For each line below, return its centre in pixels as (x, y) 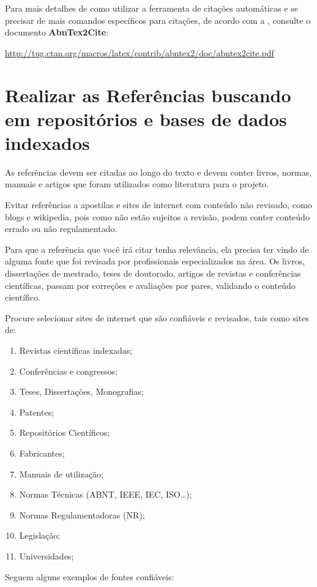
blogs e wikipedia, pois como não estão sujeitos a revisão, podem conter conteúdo (157, 216)
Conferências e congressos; (68, 371)
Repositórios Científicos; (65, 432)
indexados (47, 142)
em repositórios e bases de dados (146, 118)
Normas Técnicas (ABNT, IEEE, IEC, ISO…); (106, 494)
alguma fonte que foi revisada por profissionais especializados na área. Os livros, (155, 261)
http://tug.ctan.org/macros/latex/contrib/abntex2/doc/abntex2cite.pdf (140, 52)
